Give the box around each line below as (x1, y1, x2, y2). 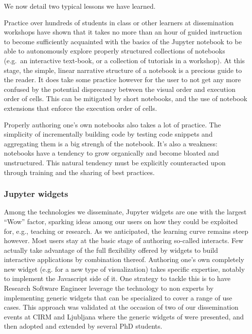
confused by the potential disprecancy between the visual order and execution (4, 84, 235, 94)
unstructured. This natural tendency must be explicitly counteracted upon (4, 157, 226, 167)
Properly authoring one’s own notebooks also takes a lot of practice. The (4, 119, 221, 129)
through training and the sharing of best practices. (4, 167, 155, 177)
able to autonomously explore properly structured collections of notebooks (4, 46, 225, 56)
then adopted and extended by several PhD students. (4, 321, 162, 331)
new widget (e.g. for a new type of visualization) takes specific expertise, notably (4, 264, 245, 274)
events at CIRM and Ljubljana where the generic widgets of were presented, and (4, 311, 244, 321)
